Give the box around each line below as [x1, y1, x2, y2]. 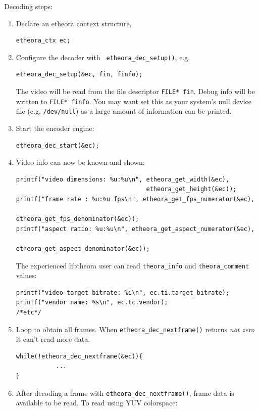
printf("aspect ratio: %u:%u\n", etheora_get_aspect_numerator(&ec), [16, 225, 255, 233]
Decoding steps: [4, 1, 53, 11]
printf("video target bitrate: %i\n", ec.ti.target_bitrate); [16, 289, 230, 296]
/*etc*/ [16, 308, 41, 316]
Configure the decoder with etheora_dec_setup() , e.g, [16, 52, 190, 62]
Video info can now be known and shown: [16, 157, 145, 167]
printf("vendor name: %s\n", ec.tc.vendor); [16, 299, 168, 306]
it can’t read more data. [16, 334, 90, 344]
